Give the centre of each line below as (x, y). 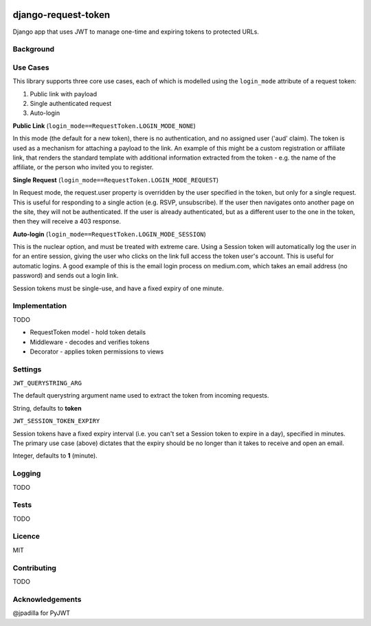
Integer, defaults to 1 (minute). (55, 456)
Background (34, 50)
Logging (27, 473)
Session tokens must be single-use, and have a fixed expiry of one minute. (118, 288)
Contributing (34, 568)
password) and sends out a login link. (66, 276)
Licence (26, 537)
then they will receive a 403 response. (67, 222)
